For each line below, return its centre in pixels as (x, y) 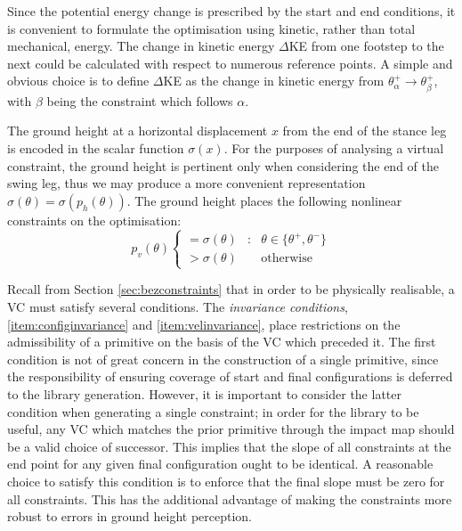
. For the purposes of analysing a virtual (334, 147)
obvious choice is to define (78, 81)
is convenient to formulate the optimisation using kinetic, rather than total (211, 28)
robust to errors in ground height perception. (130, 516)
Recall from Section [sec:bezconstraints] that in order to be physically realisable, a (231, 289)
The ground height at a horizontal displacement (138, 131)
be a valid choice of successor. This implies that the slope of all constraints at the (229, 446)
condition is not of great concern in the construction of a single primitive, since (223, 359)
